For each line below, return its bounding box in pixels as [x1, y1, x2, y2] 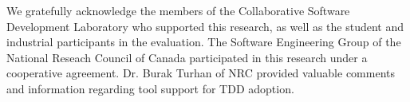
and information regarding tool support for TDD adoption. [6, 80, 294, 96]
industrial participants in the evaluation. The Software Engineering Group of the [6, 33, 401, 50]
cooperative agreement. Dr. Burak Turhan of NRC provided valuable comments [6, 65, 396, 81]
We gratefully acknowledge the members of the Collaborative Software [6, 2, 350, 18]
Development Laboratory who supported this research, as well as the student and [6, 18, 404, 34]
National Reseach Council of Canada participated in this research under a [6, 49, 368, 65]
